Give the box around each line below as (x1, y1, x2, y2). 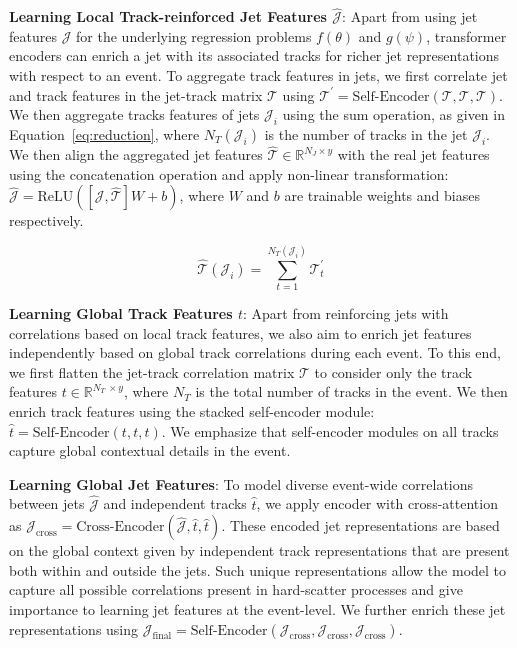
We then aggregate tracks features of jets (9, 104, 260, 125)
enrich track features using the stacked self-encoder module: (9, 401, 375, 422)
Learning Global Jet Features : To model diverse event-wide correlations (9, 473, 474, 494)
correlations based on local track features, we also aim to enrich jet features (9, 322, 472, 343)
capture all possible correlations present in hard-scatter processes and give (9, 579, 463, 600)
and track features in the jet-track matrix (9, 84, 263, 105)
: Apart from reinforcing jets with (242, 303, 449, 324)
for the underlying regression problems (76, 25, 312, 46)
